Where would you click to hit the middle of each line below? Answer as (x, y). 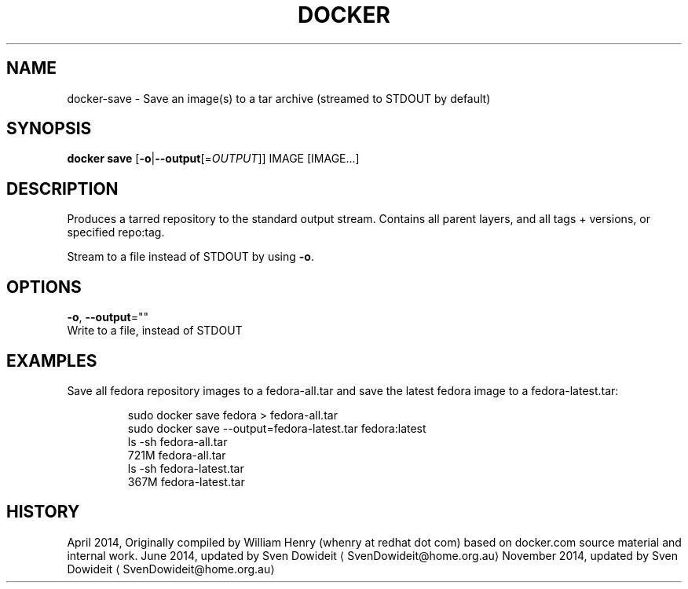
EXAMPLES (52, 360)
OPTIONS (44, 287)
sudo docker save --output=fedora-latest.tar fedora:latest (277, 428)
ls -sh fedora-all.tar (177, 441)
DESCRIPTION (62, 188)
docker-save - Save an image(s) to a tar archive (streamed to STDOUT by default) (279, 98)
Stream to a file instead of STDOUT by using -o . (190, 257)
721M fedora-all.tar (177, 455)
